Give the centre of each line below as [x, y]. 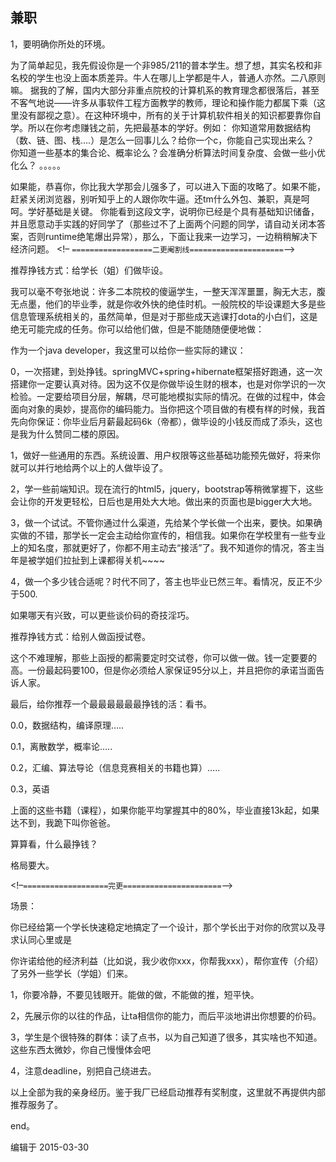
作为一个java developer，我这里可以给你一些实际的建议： [128, 350]
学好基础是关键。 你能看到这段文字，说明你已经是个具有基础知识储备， [173, 211]
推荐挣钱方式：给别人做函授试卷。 [80, 636]
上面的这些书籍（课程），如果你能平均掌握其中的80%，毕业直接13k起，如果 [165, 810]
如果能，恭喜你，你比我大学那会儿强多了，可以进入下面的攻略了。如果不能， [168, 186]
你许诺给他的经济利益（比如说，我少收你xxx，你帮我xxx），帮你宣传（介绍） [167, 960]
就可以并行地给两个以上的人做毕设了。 [89, 467]
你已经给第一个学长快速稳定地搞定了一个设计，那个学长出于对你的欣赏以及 [163, 927]
